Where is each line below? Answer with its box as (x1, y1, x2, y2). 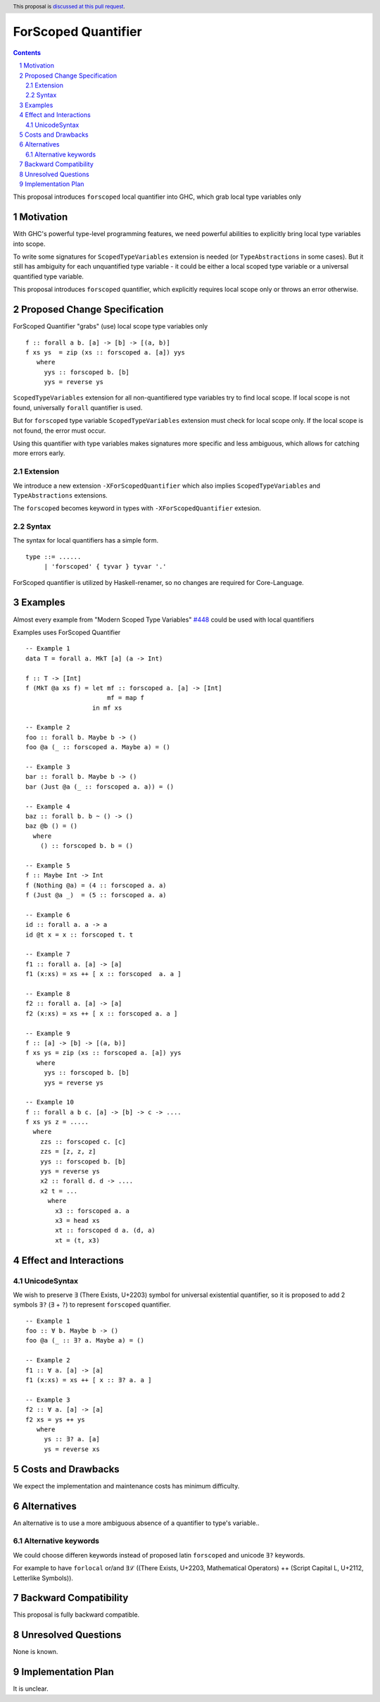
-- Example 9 (25, 1029, 70, 1037)
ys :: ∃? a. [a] (44, 1435, 100, 1443)
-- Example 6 (25, 911, 70, 919)
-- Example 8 (25, 990, 70, 997)
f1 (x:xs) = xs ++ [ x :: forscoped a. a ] (25, 970, 182, 978)
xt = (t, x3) (55, 1236, 100, 1244)
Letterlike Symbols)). (13, 1574, 74, 1582)
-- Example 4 (25, 802, 70, 810)
